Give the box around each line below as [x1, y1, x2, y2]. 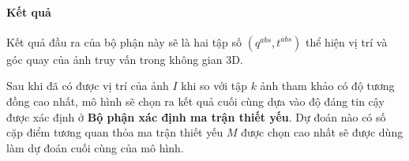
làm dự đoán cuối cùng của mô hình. [6, 139, 184, 155]
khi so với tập [181, 77, 247, 94]
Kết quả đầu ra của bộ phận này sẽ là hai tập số [6, 33, 242, 50]
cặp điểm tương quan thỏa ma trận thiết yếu [6, 124, 223, 140]
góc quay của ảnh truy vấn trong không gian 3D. [6, 51, 243, 67]
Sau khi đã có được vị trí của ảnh [6, 77, 169, 94]
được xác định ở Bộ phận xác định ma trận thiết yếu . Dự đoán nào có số [6, 108, 386, 125]
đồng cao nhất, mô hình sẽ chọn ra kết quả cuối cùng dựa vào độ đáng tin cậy [6, 92, 385, 109]
